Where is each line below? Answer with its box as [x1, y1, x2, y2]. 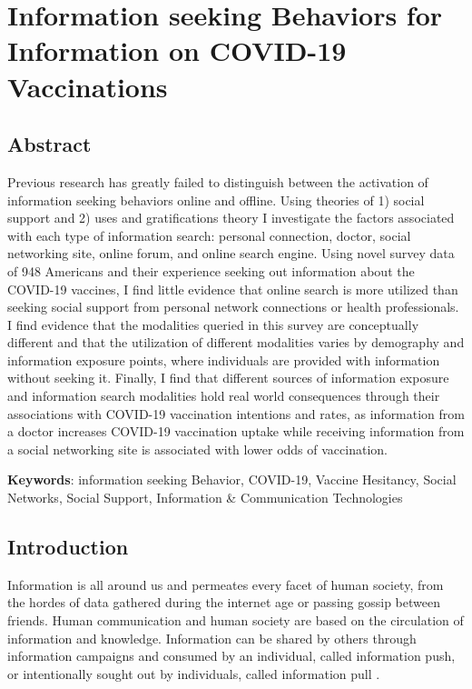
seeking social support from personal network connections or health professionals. [7, 297, 459, 316]
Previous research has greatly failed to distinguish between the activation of [7, 172, 428, 191]
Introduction [7, 533, 129, 561]
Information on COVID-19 [7, 32, 347, 69]
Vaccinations [7, 67, 168, 105]
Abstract [7, 130, 92, 158]
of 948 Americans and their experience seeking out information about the [7, 261, 415, 280]
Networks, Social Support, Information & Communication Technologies [7, 488, 403, 507]
